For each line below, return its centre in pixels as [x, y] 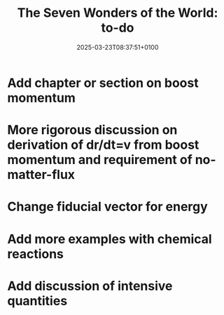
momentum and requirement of [100, 160]
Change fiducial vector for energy [107, 207]
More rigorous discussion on [92, 130]
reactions [36, 254]
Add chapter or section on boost [103, 83]
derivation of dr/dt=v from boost [103, 145]
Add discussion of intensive [90, 286]
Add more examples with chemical [110, 239]
